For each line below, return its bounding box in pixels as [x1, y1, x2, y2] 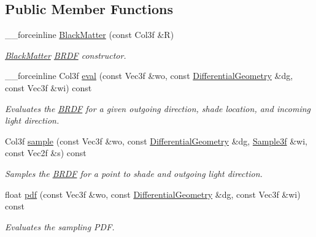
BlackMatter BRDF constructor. [5, 48, 126, 61]
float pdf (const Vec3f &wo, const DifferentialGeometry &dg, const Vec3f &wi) [5, 187, 301, 200]
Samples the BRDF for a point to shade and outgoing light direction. [5, 167, 263, 179]
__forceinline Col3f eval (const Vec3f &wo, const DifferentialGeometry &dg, [5, 69, 293, 82]
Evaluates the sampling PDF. [5, 220, 115, 233]
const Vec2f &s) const [5, 146, 87, 159]
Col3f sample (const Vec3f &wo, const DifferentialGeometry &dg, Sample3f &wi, [5, 134, 307, 147]
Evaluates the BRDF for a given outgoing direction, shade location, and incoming [5, 102, 310, 115]
